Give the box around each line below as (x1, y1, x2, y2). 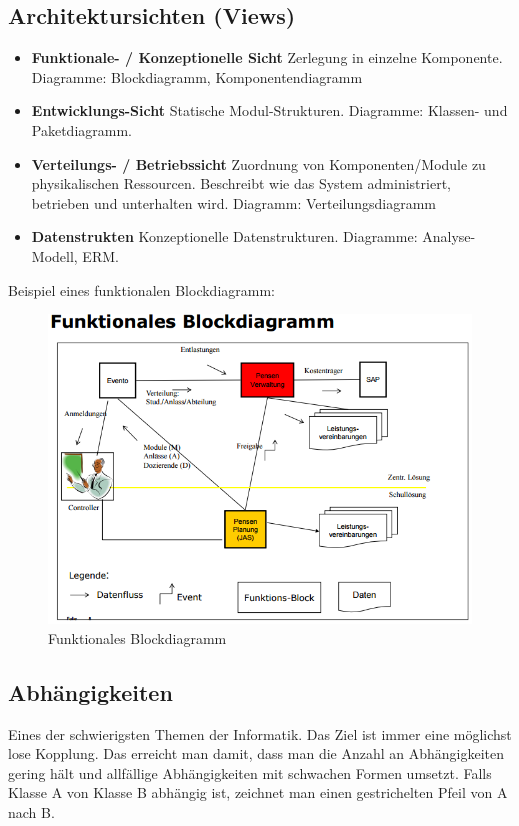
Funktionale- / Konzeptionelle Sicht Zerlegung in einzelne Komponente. (31, 47, 503, 68)
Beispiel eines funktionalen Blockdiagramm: (8, 279, 275, 300)
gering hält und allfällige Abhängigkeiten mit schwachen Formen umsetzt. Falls (8, 762, 492, 783)
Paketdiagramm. (31, 119, 132, 140)
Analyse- (422, 226, 476, 247)
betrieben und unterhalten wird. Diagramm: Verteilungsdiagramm (31, 192, 437, 213)
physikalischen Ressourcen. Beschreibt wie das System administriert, (31, 173, 451, 194)
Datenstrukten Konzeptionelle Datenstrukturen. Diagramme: (31, 226, 418, 247)
